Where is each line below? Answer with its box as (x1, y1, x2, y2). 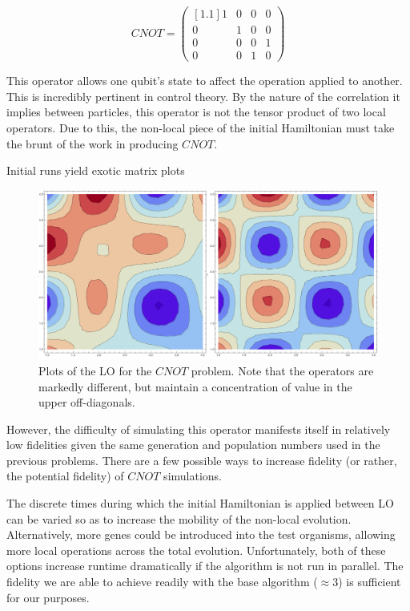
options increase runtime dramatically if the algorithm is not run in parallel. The (6, 557, 404, 574)
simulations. (163, 467, 222, 484)
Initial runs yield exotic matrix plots (6, 162, 185, 179)
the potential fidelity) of (6, 467, 124, 484)
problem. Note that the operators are (191, 362, 374, 378)
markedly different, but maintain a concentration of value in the (38, 378, 352, 395)
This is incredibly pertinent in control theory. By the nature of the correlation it (6, 87, 400, 104)
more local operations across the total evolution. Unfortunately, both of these (6, 541, 386, 558)
